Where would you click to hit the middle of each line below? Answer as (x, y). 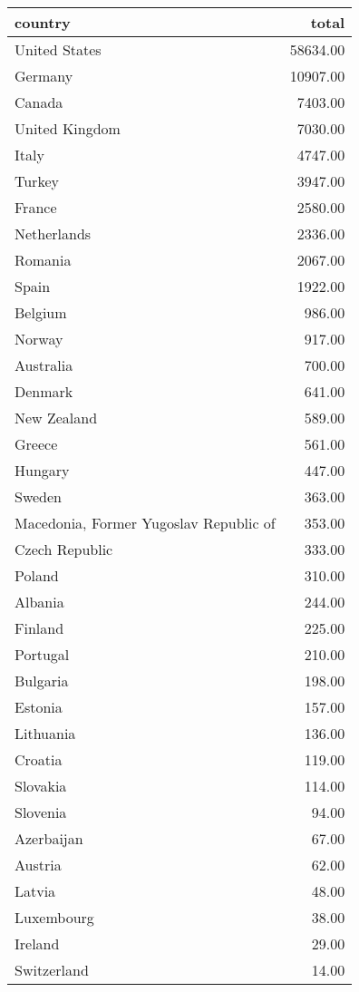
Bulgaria (42, 681)
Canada (39, 102)
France (36, 207)
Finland (39, 628)
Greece (36, 444)
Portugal (42, 654)
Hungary (42, 470)
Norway (39, 339)
